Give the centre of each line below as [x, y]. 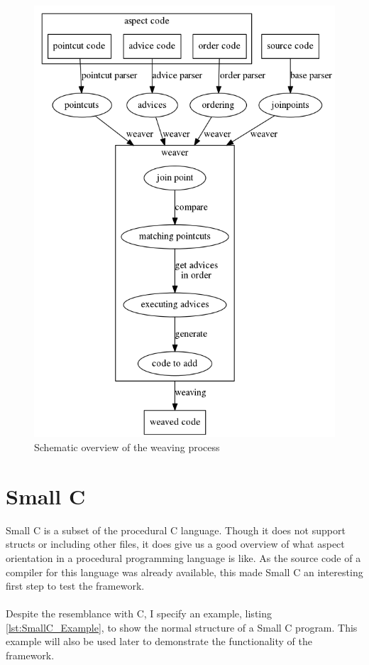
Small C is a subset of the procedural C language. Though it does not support [176, 530]
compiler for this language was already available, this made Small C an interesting [184, 572]
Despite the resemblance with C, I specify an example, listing [139, 613]
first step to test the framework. [75, 586]
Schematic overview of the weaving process [127, 447]
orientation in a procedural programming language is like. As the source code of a [183, 557]
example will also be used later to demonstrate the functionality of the [159, 641]
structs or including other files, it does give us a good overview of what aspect [175, 544]
